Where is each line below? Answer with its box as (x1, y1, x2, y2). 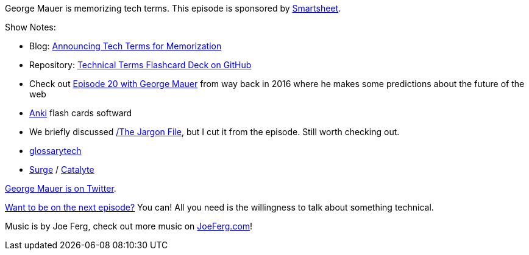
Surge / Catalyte (29, 164, 94, 175)
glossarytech (29, 145, 82, 156)
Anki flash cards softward (29, 108, 132, 118)
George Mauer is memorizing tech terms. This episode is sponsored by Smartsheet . (5, 3, 341, 13)
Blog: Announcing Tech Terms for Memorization (29, 41, 222, 51)
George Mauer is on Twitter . (5, 183, 116, 194)
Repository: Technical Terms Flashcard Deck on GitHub (29, 60, 252, 70)
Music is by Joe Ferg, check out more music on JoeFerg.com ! (5, 221, 253, 231)
